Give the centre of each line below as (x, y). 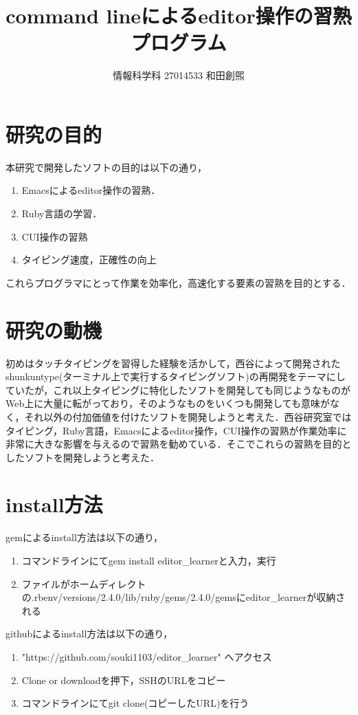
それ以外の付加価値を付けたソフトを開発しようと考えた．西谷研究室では (188, 416)
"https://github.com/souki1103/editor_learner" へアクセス (147, 656)
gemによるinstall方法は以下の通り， (84, 537)
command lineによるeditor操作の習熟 (179, 15)
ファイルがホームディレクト (84, 583)
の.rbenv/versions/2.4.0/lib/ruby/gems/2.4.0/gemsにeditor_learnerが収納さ (183, 597)
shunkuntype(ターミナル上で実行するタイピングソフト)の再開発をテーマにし (176, 376)
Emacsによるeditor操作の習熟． (91, 190)
